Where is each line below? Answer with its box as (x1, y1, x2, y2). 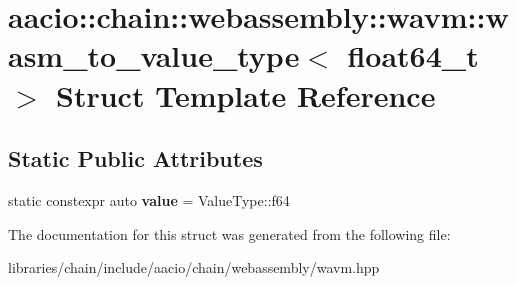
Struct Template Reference (56, 74, 436, 115)
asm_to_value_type (8, 35, 300, 76)
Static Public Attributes (8, 143, 263, 174)
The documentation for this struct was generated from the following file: (8, 223, 451, 244)
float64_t (347, 35, 479, 76)
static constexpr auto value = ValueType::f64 (8, 189, 290, 210)
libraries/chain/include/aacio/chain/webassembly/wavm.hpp (8, 257, 380, 278)
